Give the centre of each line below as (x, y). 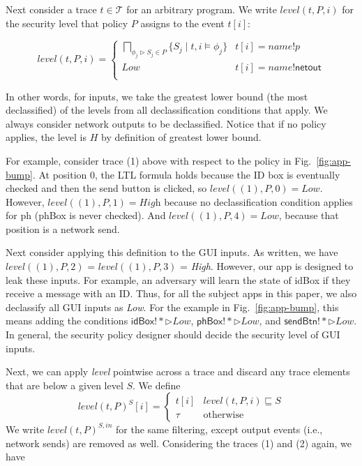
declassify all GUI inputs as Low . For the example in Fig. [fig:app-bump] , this (172, 307)
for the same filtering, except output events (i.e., (219, 429)
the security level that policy (67, 23)
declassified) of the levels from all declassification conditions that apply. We (167, 110)
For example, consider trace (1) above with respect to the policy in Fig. (159, 160)
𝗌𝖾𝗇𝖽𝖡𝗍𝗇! (302, 322)
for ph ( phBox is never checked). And (86, 215)
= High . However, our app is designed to (267, 266)
